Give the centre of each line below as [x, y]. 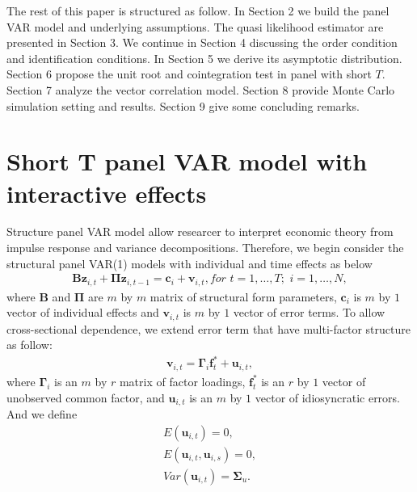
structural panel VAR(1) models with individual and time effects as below [190, 263]
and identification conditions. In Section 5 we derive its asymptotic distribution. [204, 58]
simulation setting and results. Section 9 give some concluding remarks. [183, 105]
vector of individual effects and [83, 312]
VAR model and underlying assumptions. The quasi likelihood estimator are [195, 26]
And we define [42, 414]
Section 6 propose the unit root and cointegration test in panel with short [189, 74]
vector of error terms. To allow [309, 312]
